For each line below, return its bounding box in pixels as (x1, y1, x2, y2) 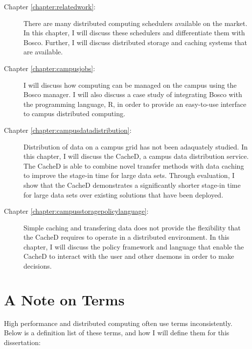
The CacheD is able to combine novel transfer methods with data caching (23, 160, 244, 171)
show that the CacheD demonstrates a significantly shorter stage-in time (23, 179, 241, 190)
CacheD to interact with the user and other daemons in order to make (23, 251, 234, 261)
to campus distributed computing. (23, 108, 125, 119)
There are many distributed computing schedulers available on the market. (23, 18, 248, 28)
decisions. (23, 261, 52, 271)
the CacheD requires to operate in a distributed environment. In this (23, 232, 229, 242)
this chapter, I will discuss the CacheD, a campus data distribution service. (23, 151, 249, 161)
